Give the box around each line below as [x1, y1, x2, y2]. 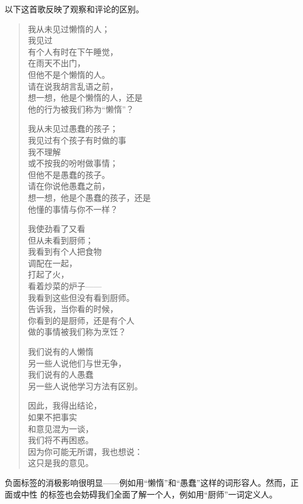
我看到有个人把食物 [27, 245, 102, 258]
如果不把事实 [27, 411, 77, 423]
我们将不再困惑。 [27, 434, 94, 446]
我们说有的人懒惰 [27, 345, 94, 358]
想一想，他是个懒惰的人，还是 [27, 91, 143, 104]
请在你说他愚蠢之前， [27, 180, 110, 192]
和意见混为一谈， [27, 422, 94, 434]
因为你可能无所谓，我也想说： [27, 445, 143, 457]
